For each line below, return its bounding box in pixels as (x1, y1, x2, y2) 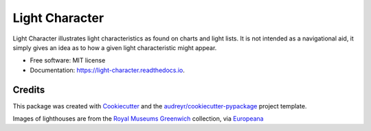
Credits (12, 84, 45, 95)
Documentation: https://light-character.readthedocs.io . (30, 66, 185, 74)
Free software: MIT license (30, 56, 106, 64)
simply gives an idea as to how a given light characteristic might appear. (12, 43, 217, 51)
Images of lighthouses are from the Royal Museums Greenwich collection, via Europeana (12, 115, 264, 123)
